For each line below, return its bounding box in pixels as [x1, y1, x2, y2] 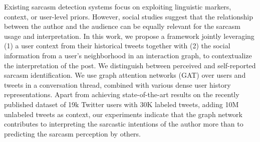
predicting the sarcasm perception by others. [4, 128, 141, 139]
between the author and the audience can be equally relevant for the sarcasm [4, 21, 241, 31]
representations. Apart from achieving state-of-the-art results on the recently [4, 89, 239, 100]
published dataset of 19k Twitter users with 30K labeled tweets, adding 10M [4, 99, 239, 109]
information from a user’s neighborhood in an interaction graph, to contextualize [4, 50, 252, 60]
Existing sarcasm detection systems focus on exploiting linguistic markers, [4, 1, 231, 11]
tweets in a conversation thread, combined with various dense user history [4, 79, 231, 90]
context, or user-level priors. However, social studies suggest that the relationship [4, 11, 253, 21]
